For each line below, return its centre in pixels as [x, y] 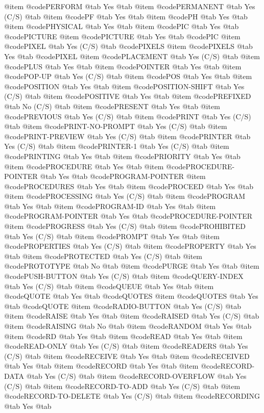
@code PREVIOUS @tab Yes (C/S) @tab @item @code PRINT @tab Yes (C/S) [128, 116]
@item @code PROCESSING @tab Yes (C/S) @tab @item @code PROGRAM [125, 196]
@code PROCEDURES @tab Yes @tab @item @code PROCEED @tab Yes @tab [129, 186]
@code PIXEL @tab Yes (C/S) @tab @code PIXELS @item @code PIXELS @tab [128, 46]
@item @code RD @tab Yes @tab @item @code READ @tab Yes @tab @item [123, 336]
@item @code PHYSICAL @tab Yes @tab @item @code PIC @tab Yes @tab [122, 26]
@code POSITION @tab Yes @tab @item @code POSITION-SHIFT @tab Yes [124, 86]
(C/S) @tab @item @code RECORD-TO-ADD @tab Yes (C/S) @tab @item [122, 386]
